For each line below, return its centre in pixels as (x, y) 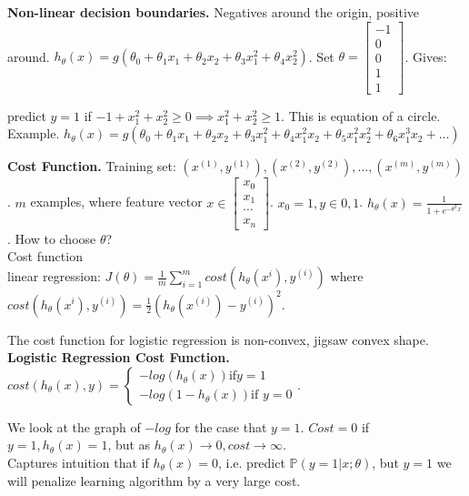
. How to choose (52, 238)
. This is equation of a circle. (361, 115)
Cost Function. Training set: (92, 166)
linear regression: (54, 276)
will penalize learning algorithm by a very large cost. (154, 480)
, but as (129, 445)
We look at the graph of (74, 426)
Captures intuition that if (78, 462)
